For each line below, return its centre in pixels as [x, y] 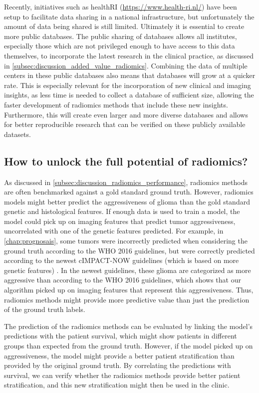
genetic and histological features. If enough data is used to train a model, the [122, 211]
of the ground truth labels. [45, 309]
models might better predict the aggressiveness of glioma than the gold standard [127, 201]
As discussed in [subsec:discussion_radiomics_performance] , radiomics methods [126, 182]
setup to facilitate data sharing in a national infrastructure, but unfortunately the [129, 16]
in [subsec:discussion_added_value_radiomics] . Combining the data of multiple [126, 65]
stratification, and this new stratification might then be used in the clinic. [117, 385]
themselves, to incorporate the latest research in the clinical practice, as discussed [129, 55]
